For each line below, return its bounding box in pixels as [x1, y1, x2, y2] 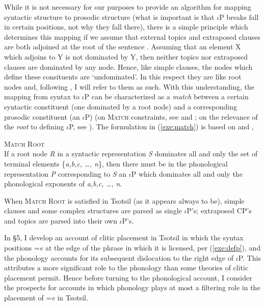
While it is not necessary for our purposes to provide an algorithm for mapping [4, 2, 251, 12]
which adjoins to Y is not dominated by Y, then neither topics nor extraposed [4, 51, 248, 62]
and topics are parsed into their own [4, 215, 117, 226]
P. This [238, 252, 261, 263]
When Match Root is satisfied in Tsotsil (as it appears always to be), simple [4, 195, 245, 206]
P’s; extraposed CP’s [187, 205, 252, 216]
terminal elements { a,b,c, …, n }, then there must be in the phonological [4, 158, 228, 169]
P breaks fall [219, 11, 259, 22]
